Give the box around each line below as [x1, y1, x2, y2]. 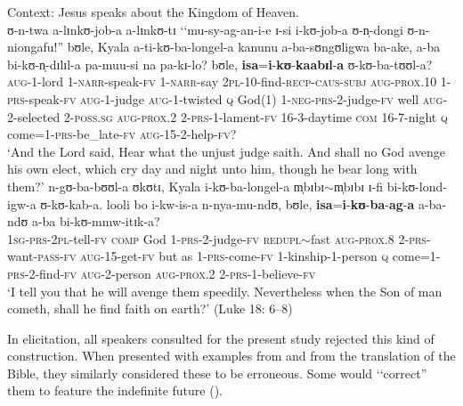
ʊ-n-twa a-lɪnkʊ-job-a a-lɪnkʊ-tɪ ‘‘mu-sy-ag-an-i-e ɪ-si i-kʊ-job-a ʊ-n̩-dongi [7, 20, 403, 38]
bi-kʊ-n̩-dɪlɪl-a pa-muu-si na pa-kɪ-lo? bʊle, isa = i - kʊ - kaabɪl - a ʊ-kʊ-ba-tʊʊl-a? [7, 54, 433, 73]
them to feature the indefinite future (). [7, 381, 223, 400]
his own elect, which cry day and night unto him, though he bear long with [7, 159, 418, 178]
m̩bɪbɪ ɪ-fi [333, 176, 384, 195]
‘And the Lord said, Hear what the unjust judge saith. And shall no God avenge [7, 142, 445, 160]
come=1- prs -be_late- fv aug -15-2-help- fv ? [7, 125, 237, 143]
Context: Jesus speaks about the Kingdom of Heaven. [7, 3, 299, 20]
